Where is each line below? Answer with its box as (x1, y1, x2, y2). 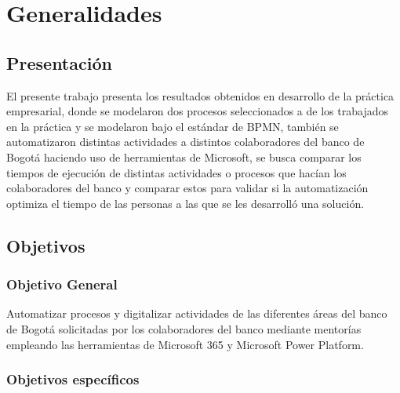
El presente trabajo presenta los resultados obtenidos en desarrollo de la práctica (6, 87, 395, 104)
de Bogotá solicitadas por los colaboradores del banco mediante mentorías (6, 320, 362, 337)
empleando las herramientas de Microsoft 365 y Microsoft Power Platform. (6, 336, 364, 352)
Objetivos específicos (6, 369, 140, 389)
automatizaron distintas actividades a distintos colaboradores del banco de (6, 133, 365, 150)
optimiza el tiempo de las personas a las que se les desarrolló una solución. (6, 195, 365, 211)
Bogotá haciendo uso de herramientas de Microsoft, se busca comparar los (6, 148, 362, 165)
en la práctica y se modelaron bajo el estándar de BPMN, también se (6, 118, 339, 134)
